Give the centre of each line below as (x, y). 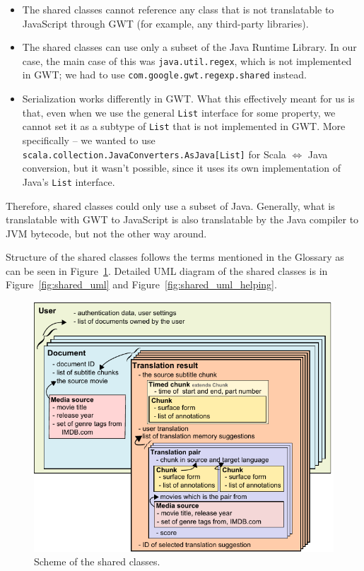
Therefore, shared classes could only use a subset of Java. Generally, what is (170, 205)
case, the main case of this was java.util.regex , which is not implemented (187, 60)
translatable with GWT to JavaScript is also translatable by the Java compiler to (182, 219)
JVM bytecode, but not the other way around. (106, 233)
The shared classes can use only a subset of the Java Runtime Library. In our (189, 47)
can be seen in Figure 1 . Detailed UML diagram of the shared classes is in (167, 270)
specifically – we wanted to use (89, 140)
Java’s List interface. (69, 181)
